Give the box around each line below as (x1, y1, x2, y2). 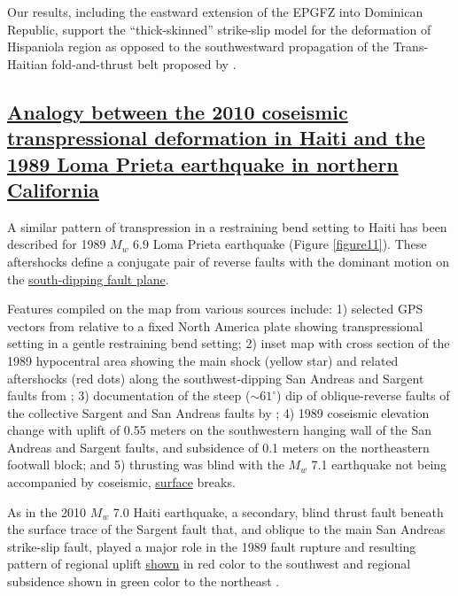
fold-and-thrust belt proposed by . (51, 54, 237, 73)
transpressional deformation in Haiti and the (7, 124, 425, 151)
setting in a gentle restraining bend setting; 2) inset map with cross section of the (7, 334, 450, 352)
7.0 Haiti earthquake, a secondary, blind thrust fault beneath (113, 502, 444, 521)
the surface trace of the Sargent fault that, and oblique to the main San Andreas (7, 520, 446, 538)
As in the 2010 (7, 502, 87, 521)
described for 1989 (7, 235, 106, 253)
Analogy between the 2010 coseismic (7, 97, 348, 125)
